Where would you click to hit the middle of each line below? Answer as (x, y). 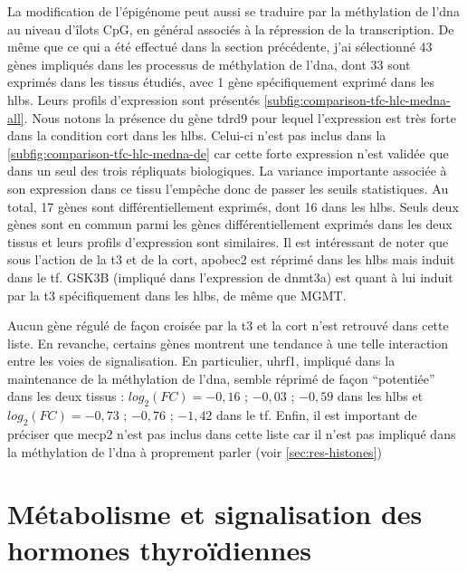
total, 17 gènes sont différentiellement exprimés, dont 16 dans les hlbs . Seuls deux (233, 206)
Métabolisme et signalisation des (215, 514)
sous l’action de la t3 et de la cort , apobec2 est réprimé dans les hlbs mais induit (231, 259)
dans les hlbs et (380, 396)
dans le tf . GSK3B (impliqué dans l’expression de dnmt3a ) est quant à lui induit (230, 277)
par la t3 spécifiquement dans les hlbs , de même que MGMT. (177, 295)
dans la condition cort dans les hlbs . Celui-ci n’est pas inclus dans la (197, 135)
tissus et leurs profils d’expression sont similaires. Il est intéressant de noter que (228, 241)
